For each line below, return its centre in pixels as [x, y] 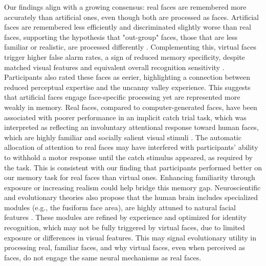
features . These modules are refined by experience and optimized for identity [126, 217]
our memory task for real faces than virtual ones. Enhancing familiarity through [130, 177]
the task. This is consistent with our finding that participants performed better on [133, 167]
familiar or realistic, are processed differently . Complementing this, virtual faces [130, 47]
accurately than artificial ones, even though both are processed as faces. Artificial [131, 17]
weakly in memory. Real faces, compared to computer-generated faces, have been [131, 107]
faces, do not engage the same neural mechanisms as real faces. [103, 257]
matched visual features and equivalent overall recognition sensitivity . [114, 67]
